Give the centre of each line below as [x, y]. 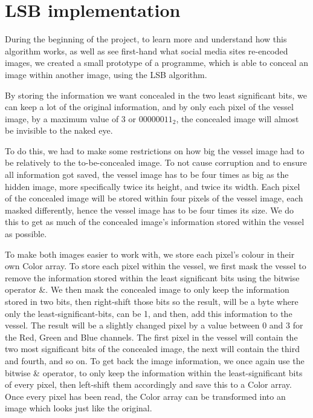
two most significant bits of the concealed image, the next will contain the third [152, 349]
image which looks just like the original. [79, 408]
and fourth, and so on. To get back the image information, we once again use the [155, 360]
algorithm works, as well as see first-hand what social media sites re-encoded [147, 51]
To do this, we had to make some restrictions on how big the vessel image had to [155, 150]
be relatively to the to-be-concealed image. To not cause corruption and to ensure [156, 162]
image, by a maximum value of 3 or [71, 118]
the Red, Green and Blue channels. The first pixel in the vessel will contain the [151, 337]
